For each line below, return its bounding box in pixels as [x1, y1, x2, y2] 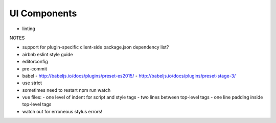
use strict [22, 80, 42, 86]
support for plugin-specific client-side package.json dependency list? [22, 44, 169, 51]
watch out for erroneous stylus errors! [22, 108, 103, 114]
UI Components [9, 8, 77, 19]
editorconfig [22, 59, 48, 65]
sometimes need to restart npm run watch [22, 87, 111, 93]
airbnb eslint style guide [22, 51, 73, 57]
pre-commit [22, 65, 48, 71]
